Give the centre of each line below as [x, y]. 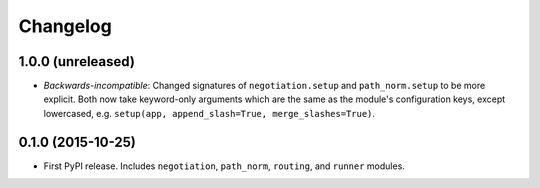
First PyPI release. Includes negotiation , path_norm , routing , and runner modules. [224, 166]
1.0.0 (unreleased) [76, 61]
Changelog [65, 26]
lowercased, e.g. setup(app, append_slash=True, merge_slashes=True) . [209, 113]
